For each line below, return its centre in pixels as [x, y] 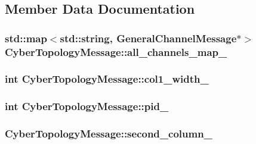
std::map [26, 38]
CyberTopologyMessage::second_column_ [109, 134]
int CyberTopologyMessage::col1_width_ [107, 79]
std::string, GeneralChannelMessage [148, 38]
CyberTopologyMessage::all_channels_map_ [116, 51]
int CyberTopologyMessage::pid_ [87, 106]
